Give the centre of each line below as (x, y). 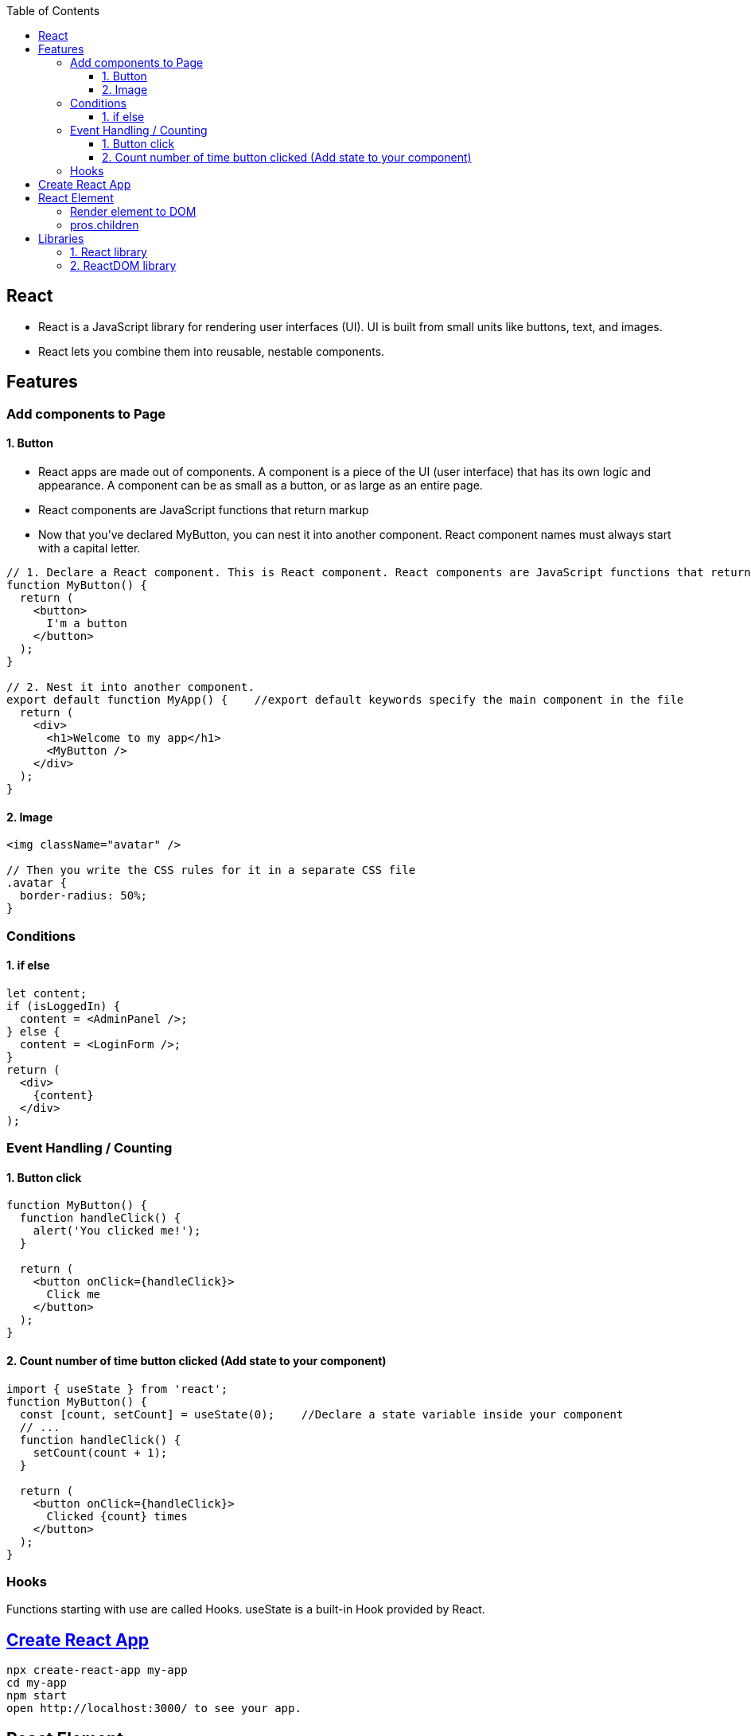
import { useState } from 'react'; (117, 1389)
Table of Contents (53, 11)
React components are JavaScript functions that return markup (204, 509)
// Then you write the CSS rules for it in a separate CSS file (211, 870)
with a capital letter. (89, 548)
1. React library (109, 252)
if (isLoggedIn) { (64, 1006)
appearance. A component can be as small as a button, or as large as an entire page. (261, 485)
